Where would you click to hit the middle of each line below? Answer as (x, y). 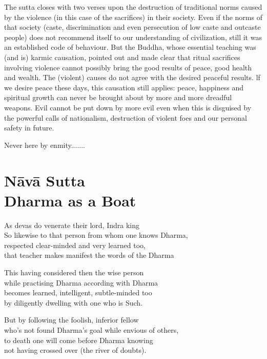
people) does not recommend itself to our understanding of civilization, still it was (133, 37)
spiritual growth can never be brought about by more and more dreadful (118, 97)
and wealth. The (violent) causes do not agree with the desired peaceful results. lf (132, 77)
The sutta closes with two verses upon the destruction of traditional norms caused (133, 7)
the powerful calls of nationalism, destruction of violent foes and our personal (126, 117)
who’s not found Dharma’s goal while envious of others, (91, 329)
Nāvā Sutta (45, 180)
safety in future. (29, 128)
